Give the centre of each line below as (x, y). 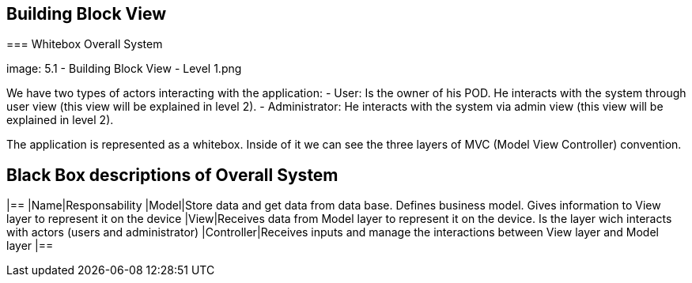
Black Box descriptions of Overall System (172, 175)
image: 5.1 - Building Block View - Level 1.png (124, 69)
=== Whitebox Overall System (85, 44)
